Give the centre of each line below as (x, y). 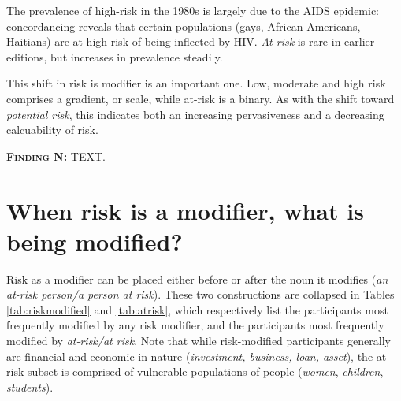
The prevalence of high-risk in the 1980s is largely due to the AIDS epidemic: (193, 10)
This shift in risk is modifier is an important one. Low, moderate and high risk (196, 83)
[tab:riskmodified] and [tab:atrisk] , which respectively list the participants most (197, 309)
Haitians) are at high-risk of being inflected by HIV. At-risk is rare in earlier (191, 41)
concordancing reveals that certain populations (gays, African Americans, (184, 26)
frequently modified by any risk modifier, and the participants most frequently (195, 325)
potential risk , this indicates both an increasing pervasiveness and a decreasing (195, 114)
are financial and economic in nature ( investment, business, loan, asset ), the (190, 356)
